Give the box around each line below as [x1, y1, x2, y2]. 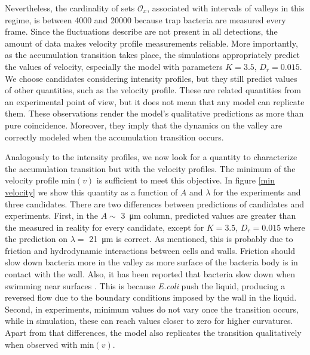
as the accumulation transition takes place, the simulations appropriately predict [5, 48, 300, 61]
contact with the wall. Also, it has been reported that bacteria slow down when [5, 268, 296, 280]
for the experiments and [213, 185, 301, 198]
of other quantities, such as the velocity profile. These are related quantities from [5, 84, 302, 96]
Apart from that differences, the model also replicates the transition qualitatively [5, 326, 302, 339]
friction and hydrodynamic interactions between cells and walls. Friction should [5, 244, 296, 256]
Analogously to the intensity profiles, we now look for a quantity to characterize [5, 151, 297, 163]
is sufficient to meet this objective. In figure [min [96, 174, 275, 186]
